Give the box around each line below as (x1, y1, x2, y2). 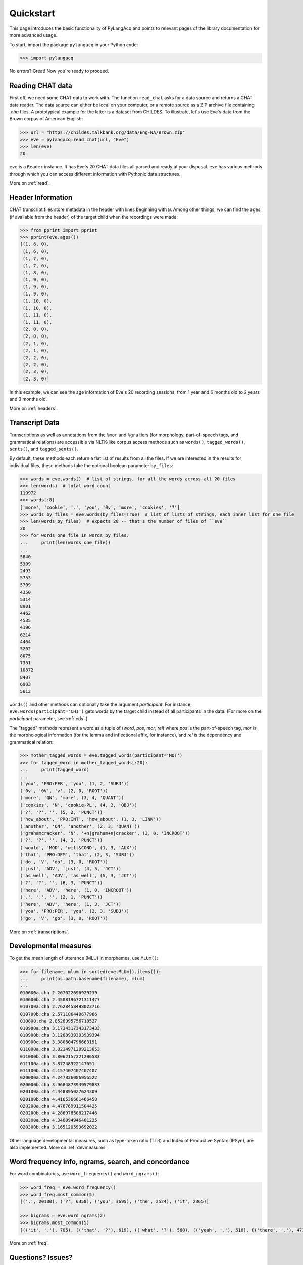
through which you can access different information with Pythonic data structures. (9, 171, 181, 177)
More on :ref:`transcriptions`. (9, 929, 70, 935)
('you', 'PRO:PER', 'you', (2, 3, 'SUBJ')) (20, 908, 130, 914)
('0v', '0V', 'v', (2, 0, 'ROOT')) (20, 788, 108, 794)
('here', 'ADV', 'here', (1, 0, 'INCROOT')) (20, 887, 132, 893)
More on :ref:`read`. (9, 180, 50, 186)
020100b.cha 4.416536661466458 (20, 1096, 98, 1102)
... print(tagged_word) (20, 767, 89, 773)
